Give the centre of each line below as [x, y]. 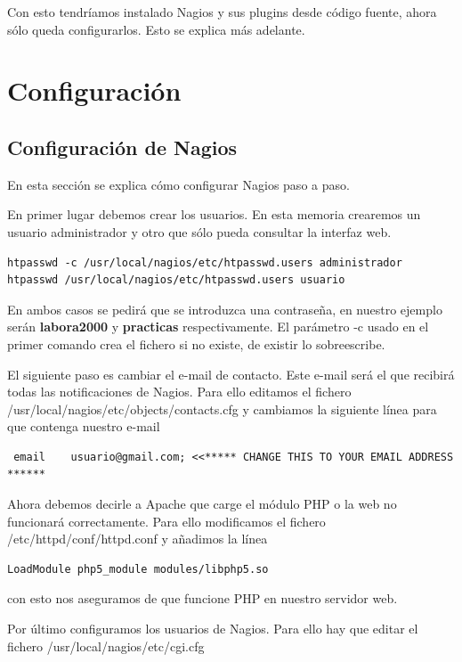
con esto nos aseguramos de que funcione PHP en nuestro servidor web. [203, 598]
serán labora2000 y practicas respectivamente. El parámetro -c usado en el [218, 327]
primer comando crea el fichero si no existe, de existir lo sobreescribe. [196, 343]
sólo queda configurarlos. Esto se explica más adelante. [156, 29]
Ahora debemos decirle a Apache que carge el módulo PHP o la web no [202, 504]
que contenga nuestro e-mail [84, 426]
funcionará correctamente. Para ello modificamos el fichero [166, 521]
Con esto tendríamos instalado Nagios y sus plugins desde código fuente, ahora [222, 12]
